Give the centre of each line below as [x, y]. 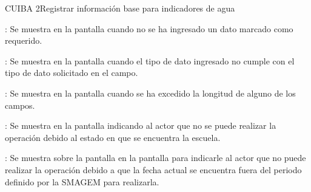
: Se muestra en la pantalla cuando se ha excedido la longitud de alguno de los [150, 93]
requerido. [24, 40]
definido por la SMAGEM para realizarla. [82, 181]
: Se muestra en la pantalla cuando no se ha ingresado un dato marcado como [149, 28]
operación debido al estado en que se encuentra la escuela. [113, 137]
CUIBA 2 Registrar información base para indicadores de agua [120, 8]
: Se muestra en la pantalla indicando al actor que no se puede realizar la [141, 125]
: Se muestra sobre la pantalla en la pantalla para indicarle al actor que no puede [155, 158]
